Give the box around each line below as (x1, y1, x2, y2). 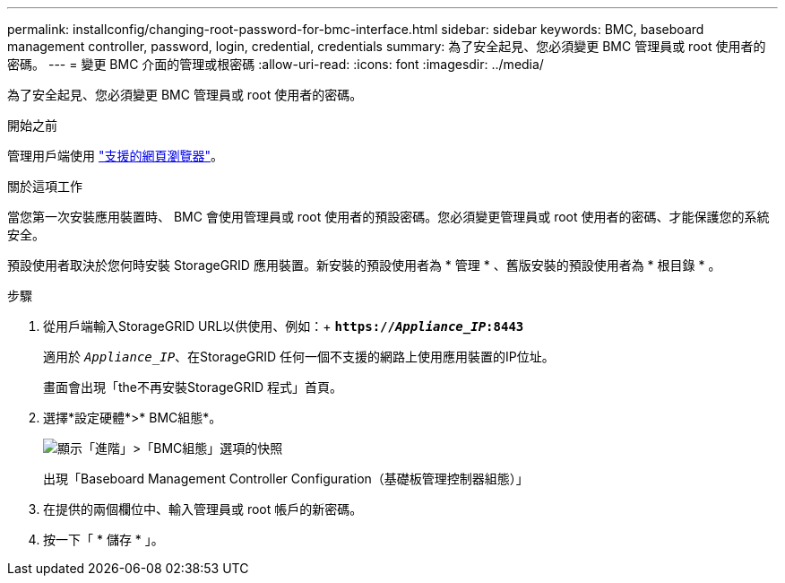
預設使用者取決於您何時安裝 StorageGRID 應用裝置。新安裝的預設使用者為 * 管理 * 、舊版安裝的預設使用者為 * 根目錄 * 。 (7, 257, 721, 273)
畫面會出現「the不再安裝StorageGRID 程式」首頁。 (43, 379, 342, 395)
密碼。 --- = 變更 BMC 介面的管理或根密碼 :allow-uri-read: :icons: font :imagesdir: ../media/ (7, 57, 544, 72)
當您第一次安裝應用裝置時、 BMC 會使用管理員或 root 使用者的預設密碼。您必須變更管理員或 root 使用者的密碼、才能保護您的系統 (7, 209, 770, 224)
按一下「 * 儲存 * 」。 (43, 532, 164, 547)
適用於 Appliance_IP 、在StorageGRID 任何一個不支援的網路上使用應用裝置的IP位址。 (43, 349, 555, 364)
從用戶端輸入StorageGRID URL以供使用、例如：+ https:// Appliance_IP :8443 (43, 318, 524, 334)
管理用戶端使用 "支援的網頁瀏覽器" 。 (7, 148, 223, 163)
